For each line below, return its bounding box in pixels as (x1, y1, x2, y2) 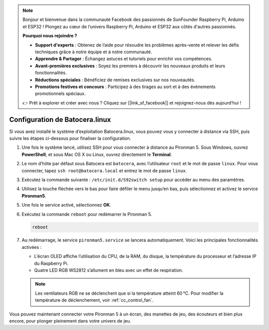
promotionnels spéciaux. (35, 91, 86, 97)
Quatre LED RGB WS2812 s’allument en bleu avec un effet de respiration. (34, 267, 183, 273)
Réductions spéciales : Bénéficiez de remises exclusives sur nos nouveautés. (35, 77, 195, 83)
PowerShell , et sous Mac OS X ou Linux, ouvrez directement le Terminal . (21, 151, 172, 157)
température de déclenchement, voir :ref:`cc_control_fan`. (35, 297, 154, 303)
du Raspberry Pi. (34, 260, 69, 266)
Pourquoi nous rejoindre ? (22, 33, 77, 39)
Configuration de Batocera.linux (9, 115, 112, 124)
